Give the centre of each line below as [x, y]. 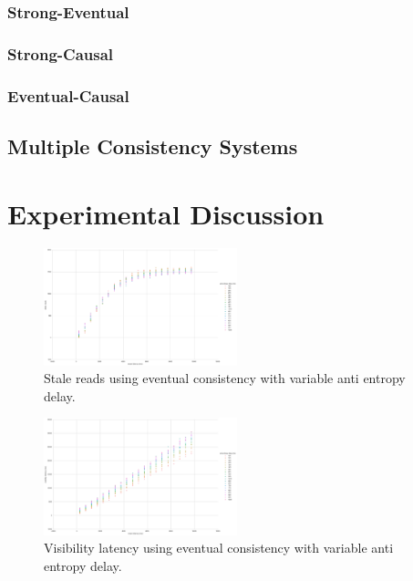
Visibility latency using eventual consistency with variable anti [219, 548]
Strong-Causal [61, 53]
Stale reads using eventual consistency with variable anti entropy [225, 378]
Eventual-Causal [68, 95]
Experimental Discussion [166, 213]
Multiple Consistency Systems [153, 145]
